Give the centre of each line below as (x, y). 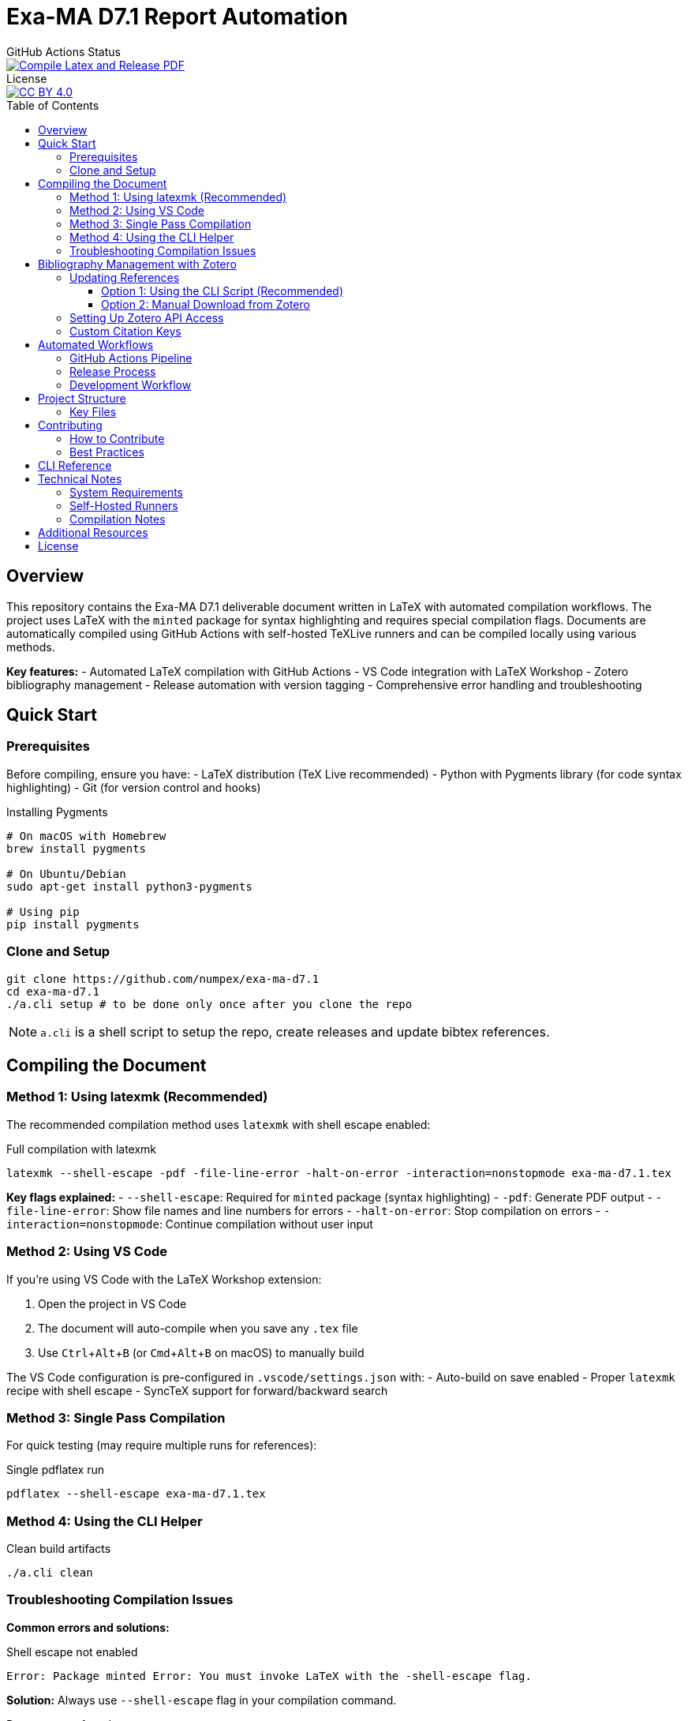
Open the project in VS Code (112, 1303)
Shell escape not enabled (72, 1652)
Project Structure (82, 398)
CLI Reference (75, 465)
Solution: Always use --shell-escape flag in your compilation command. (202, 1700)
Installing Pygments (57, 812)
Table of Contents (53, 105)
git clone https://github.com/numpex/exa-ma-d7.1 (163, 979)
